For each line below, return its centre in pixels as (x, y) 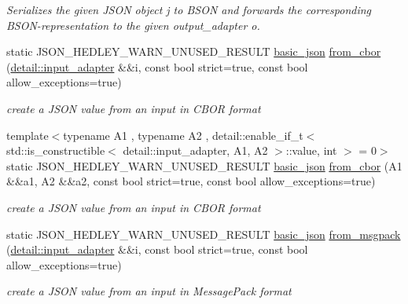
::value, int (311, 150)
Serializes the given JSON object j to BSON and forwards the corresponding (189, 9)
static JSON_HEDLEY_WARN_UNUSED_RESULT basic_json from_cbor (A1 (204, 165)
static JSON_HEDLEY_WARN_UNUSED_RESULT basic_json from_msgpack (204, 234)
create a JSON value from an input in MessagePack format (149, 291)
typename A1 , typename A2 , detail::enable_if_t (183, 135)
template (28, 135)
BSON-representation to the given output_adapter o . (133, 25)
